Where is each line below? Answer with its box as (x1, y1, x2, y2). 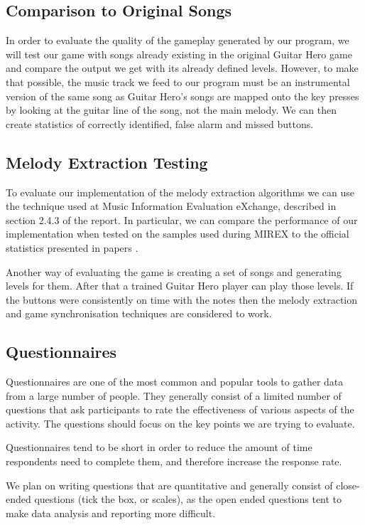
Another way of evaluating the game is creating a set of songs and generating (6, 264, 342, 279)
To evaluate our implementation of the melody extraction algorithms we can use (6, 184, 355, 199)
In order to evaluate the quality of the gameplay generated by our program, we (6, 33, 349, 48)
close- (336, 477, 360, 492)
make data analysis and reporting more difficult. (6, 505, 216, 520)
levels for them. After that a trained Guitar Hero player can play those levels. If (6, 278, 354, 293)
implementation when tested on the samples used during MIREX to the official (6, 226, 349, 241)
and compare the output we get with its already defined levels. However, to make (6, 60, 359, 75)
